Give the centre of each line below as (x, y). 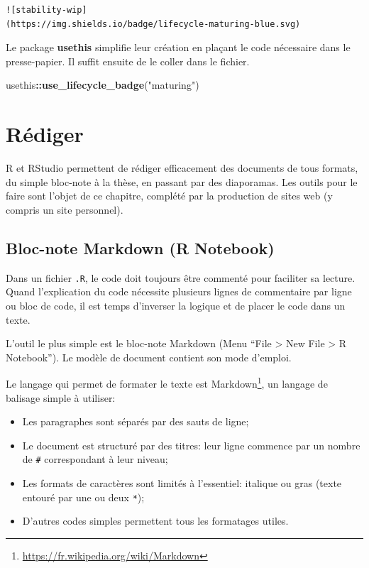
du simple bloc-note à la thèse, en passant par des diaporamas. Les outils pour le (182, 181)
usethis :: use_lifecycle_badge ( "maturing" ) (103, 85)
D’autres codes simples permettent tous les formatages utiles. (155, 521)
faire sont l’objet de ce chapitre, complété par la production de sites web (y (169, 196)
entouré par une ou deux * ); (83, 497)
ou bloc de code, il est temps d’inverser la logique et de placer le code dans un (176, 305)
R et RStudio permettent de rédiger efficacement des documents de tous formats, (182, 168)
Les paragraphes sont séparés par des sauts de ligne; (136, 421)
